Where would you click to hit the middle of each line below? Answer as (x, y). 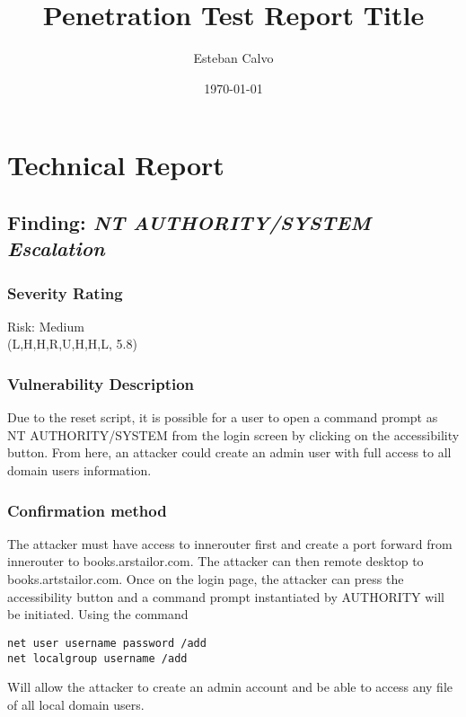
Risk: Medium (46, 326)
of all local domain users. (76, 704)
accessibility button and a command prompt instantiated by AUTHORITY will (226, 596)
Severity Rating (65, 292)
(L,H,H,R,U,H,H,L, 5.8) (72, 344)
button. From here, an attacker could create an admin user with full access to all (229, 452)
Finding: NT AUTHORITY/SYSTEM (189, 221)
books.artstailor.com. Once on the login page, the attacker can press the (206, 579)
